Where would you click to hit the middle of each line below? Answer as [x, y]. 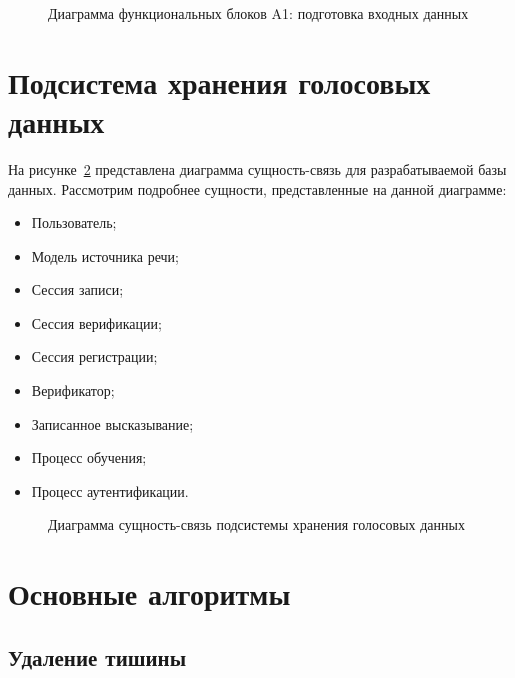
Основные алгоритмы [149, 593]
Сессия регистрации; [94, 356]
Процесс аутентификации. [110, 490]
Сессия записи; [77, 289]
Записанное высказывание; [112, 423]
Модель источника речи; [105, 255]
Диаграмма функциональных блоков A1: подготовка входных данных [258, 13]
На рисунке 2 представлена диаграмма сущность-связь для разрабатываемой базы [257, 168]
